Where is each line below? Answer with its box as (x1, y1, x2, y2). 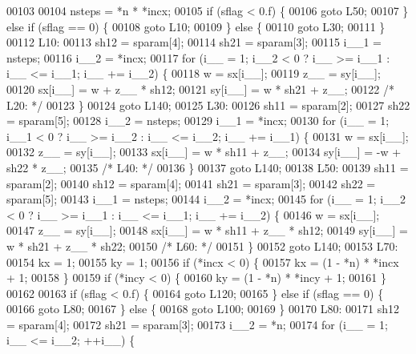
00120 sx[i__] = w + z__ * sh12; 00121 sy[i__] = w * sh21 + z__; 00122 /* (6, 80, 395, 97)
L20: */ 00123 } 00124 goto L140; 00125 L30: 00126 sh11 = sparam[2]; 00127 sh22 (6, 96, 410, 113)
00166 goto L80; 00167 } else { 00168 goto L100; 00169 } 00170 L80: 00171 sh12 (6, 300, 399, 317)
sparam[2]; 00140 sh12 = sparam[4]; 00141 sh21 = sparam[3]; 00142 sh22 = (6, 175, 376, 191)
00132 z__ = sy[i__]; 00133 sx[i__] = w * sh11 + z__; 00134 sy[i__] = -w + (6, 143, 402, 160)
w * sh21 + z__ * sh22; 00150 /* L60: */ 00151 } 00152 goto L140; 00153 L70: (6, 237, 398, 254)
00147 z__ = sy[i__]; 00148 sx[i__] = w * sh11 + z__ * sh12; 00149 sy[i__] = (6, 222, 408, 239)
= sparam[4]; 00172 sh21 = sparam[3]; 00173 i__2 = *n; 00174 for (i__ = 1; (6, 316, 388, 332)
